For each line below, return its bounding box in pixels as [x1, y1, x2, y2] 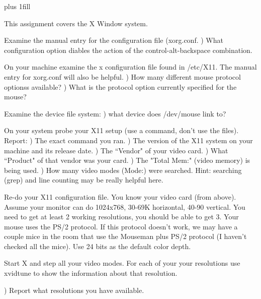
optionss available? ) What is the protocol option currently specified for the [4, 81, 237, 92]
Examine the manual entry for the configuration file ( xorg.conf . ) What [4, 35, 223, 45]
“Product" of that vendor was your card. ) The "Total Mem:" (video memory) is [4, 155, 250, 165]
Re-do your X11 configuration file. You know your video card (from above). [4, 191, 236, 202]
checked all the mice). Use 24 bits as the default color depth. [4, 241, 191, 251]
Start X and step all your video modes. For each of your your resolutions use [4, 258, 240, 268]
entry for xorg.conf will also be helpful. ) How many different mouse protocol [4, 71, 241, 82]
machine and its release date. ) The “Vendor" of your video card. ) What [4, 145, 228, 155]
